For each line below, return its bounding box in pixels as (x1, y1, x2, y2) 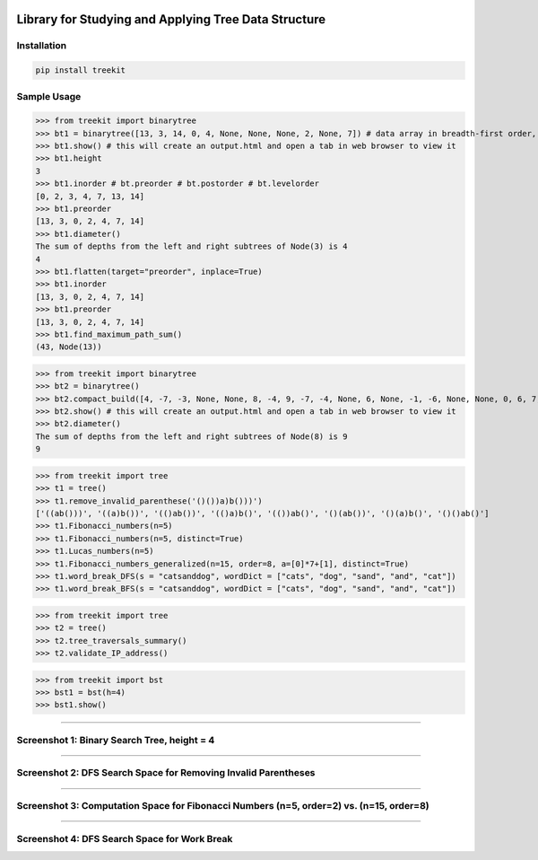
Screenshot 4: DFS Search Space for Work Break (16, 832, 233, 845)
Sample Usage (16, 90, 82, 102)
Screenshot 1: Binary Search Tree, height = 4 (16, 733, 215, 746)
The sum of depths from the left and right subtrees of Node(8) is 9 (35, 431, 348, 442)
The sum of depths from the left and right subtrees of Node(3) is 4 (35, 241, 348, 251)
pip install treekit (35, 66, 126, 75)
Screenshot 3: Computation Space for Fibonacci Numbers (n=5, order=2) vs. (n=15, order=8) (16, 799, 430, 812)
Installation (16, 39, 67, 52)
